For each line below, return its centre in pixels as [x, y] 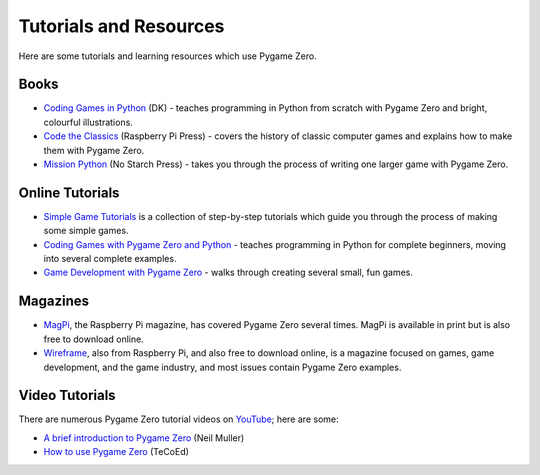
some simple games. [86, 231]
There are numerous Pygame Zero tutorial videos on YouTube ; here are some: [178, 419]
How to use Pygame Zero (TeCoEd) [116, 452]
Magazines [54, 301]
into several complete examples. [110, 259]
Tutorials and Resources [121, 26]
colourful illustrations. [88, 122]
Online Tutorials [69, 192]
